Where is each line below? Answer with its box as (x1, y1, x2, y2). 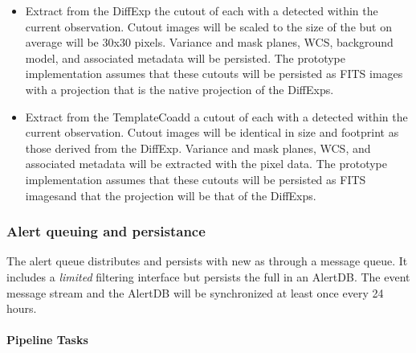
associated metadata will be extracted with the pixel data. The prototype (25, 155, 387, 172)
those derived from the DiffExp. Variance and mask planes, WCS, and (25, 139, 371, 156)
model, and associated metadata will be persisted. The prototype (25, 49, 346, 66)
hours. (6, 300, 37, 317)
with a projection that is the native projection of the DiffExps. (25, 80, 334, 97)
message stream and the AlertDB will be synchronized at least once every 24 (6, 284, 384, 301)
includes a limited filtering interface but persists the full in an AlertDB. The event (6, 268, 410, 285)
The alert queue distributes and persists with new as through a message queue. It (6, 252, 408, 269)
